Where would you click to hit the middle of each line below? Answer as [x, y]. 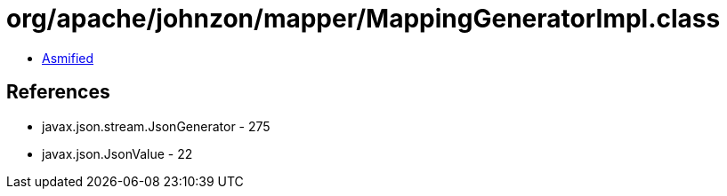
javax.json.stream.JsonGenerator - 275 [156, 126]
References [58, 92]
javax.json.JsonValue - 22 [117, 153]
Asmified [68, 58]
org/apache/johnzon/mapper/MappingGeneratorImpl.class [363, 19]
